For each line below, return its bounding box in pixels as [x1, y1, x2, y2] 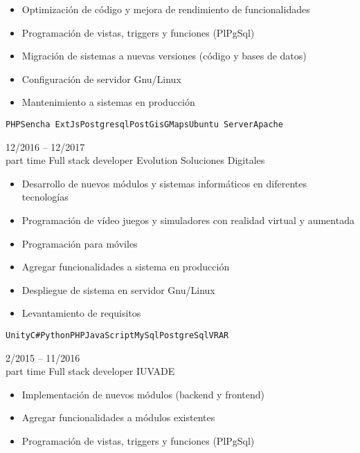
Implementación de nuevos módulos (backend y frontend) [21, 387, 264, 401]
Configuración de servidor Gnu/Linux [21, 71, 181, 86]
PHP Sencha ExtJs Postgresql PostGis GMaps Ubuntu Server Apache [6, 119, 283, 129]
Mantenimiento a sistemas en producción [21, 95, 195, 109]
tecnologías [21, 189, 69, 204]
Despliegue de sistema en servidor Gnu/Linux [21, 282, 215, 297]
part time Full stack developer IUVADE [6, 364, 175, 378]
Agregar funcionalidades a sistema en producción [21, 259, 230, 274]
